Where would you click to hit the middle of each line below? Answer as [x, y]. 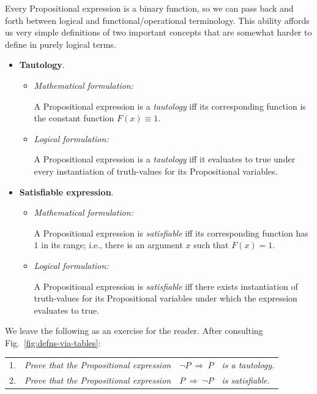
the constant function [74, 118]
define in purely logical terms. [61, 44]
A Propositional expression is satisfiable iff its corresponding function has [171, 233]
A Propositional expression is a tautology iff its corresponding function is [170, 106]
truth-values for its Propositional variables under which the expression [166, 298]
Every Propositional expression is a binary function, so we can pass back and [149, 8]
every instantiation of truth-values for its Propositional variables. [156, 171]
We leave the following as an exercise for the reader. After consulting [134, 331]
